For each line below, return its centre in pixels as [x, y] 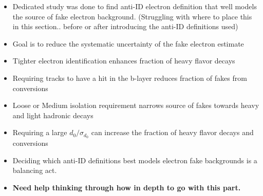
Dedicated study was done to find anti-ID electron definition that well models [135, 6]
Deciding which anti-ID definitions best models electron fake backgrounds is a [135, 160]
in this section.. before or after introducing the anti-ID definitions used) [125, 26]
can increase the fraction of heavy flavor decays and [172, 132]
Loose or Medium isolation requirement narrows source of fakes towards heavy [136, 105]
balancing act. [35, 170]
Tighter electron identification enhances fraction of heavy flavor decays [124, 61]
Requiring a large [40, 132]
